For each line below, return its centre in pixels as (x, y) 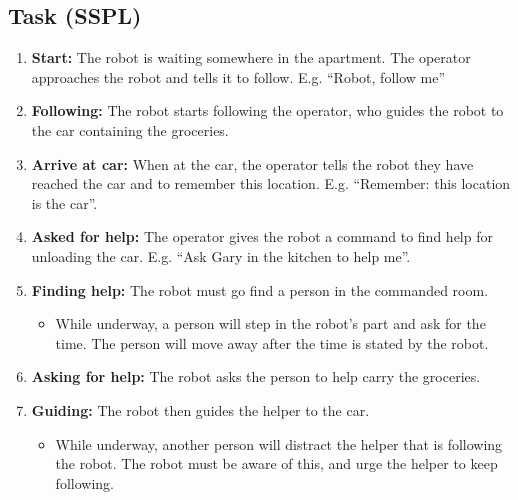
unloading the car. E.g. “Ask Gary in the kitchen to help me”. (221, 255)
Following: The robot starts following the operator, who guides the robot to (267, 110)
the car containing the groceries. (130, 129)
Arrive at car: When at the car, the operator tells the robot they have (252, 163)
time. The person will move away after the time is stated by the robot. (272, 342)
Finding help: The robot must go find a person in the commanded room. (260, 289)
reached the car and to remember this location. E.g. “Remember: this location (271, 183)
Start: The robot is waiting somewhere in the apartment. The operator (251, 57)
